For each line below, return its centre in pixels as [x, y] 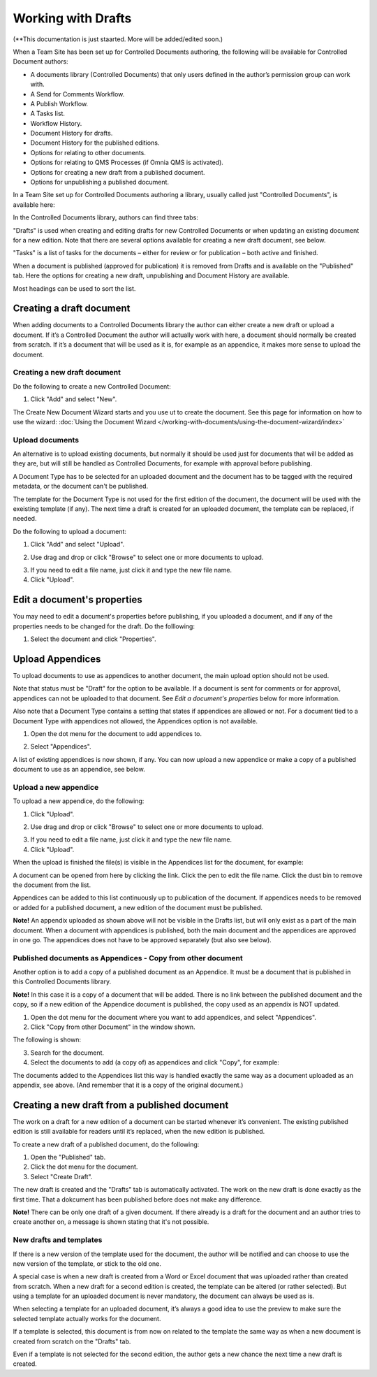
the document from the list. [52, 885]
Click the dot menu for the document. [84, 1167]
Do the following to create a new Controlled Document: [92, 386]
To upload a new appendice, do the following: [79, 801]
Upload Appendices [57, 659]
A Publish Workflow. [59, 103]
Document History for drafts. [72, 134]
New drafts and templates [58, 1240]
